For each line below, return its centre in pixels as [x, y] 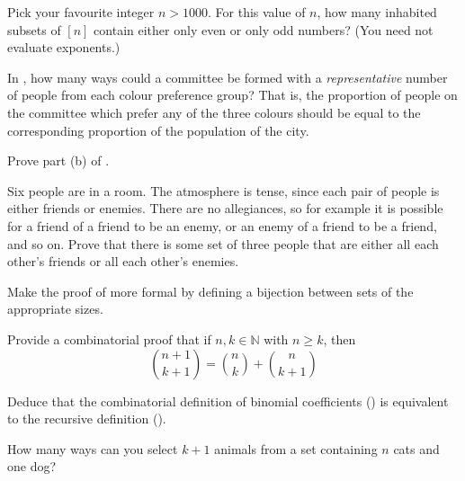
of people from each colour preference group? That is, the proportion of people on [232, 95]
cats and [416, 448]
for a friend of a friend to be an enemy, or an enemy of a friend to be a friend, [222, 225]
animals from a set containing [296, 448]
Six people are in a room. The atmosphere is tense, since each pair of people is [224, 190]
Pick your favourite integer [81, 12]
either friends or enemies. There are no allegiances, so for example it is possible [225, 208]
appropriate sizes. [55, 309]
